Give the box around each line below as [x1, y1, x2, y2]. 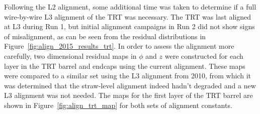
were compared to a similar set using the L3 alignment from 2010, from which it [4, 70, 251, 81]
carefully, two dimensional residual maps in [4, 50, 137, 61]
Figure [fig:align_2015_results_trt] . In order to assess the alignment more [4, 41, 234, 51]
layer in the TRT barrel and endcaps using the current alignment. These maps [4, 60, 245, 71]
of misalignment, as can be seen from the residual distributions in [4, 31, 206, 41]
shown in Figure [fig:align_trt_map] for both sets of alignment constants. [4, 99, 232, 110]
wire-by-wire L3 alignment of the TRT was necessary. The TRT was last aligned [4, 11, 251, 22]
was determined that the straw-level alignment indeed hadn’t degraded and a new [4, 80, 256, 90]
